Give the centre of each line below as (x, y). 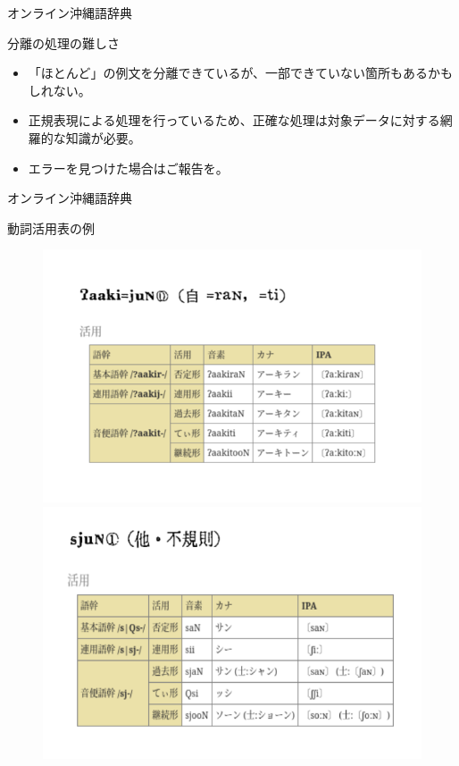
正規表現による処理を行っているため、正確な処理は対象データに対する (234, 120)
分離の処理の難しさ (63, 42)
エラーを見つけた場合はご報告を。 (128, 168)
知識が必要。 (103, 137)
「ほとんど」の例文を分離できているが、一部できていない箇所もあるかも (241, 73)
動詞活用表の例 (51, 227)
